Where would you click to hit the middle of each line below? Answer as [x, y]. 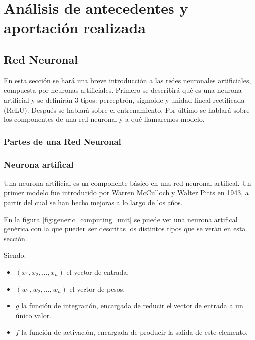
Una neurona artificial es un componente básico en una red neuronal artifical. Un [127, 182]
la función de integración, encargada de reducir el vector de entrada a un [132, 305]
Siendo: [15, 255]
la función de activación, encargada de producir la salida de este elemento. [134, 332]
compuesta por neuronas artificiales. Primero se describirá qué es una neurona [123, 90]
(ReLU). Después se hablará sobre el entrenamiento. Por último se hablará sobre [127, 109]
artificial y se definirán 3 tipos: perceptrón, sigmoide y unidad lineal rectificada [124, 99]
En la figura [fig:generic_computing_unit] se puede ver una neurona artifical [121, 219]
